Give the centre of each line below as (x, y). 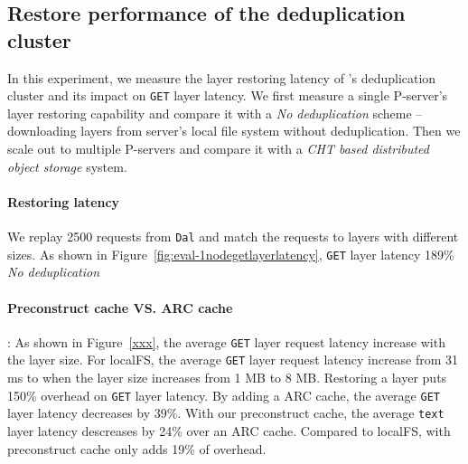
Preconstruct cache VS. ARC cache (120, 307)
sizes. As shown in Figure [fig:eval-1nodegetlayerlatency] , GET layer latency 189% (231, 254)
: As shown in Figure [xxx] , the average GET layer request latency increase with (226, 341)
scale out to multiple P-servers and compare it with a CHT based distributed (218, 149)
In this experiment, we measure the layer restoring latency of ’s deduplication (222, 77)
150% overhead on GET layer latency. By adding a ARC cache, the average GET (224, 395)
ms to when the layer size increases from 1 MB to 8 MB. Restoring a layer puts (227, 378)
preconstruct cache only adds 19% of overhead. (137, 448)
